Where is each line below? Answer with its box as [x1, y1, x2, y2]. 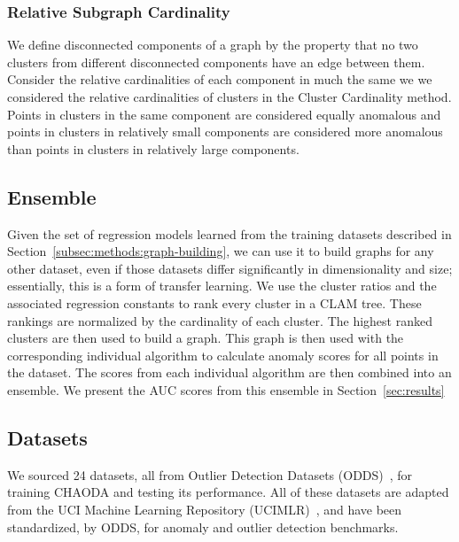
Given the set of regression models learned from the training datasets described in [7, 224, 452, 243]
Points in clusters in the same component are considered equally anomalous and [7, 105, 441, 123]
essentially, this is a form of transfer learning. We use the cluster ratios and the [7, 276, 437, 295]
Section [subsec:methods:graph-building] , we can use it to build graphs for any [7, 242, 434, 260]
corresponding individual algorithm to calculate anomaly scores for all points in [7, 345, 439, 364]
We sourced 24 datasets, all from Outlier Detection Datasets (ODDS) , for [7, 465, 413, 484]
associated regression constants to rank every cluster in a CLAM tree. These [7, 293, 422, 312]
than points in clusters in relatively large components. [7, 139, 300, 158]
